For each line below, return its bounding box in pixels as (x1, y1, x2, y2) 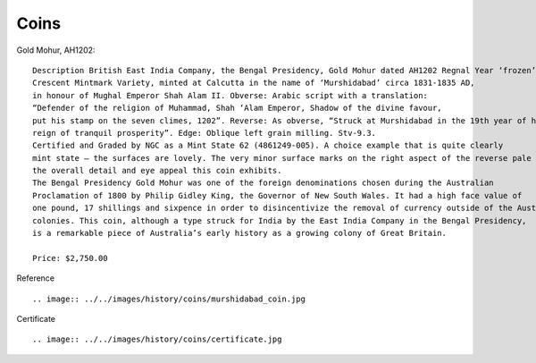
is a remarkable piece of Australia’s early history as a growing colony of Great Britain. (32, 228, 447, 239)
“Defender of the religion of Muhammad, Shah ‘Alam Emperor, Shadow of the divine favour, (32, 103, 442, 114)
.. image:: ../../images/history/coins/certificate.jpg (32, 334, 282, 344)
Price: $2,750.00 (32, 253, 108, 263)
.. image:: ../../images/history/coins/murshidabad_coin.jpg (32, 293, 306, 304)
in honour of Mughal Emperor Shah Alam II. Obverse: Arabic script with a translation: (32, 90, 429, 100)
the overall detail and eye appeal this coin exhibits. (32, 165, 282, 176)
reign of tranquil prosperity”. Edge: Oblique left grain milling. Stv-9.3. (32, 128, 377, 138)
